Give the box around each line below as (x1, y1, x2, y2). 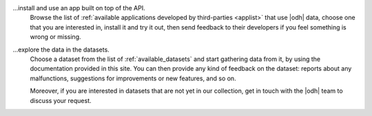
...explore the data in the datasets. (12, 45, 110, 54)
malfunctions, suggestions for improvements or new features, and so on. (30, 74, 237, 82)
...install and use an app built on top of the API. (12, 4, 145, 12)
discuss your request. (30, 96, 92, 104)
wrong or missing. (30, 33, 82, 41)
